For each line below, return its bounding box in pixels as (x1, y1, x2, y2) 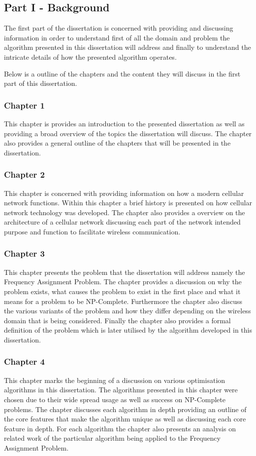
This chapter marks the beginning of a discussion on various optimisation (4, 375, 225, 385)
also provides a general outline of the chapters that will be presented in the (4, 138, 231, 148)
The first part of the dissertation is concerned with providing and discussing (4, 23, 233, 33)
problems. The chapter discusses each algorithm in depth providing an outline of (4, 404, 247, 414)
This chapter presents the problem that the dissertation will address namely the (4, 266, 245, 277)
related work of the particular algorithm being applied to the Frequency (4, 433, 221, 443)
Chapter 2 (4, 168, 45, 181)
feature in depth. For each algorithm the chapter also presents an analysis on (4, 423, 236, 433)
